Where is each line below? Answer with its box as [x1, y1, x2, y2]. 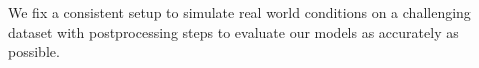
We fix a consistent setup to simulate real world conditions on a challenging [8, 2, 471, 22]
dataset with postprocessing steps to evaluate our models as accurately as [8, 21, 459, 42]
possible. [8, 41, 60, 62]
